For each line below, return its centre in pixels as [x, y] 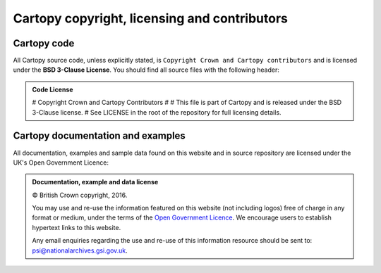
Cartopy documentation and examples [99, 136]
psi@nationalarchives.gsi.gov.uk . [80, 250]
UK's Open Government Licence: [61, 163]
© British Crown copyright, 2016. [80, 195]
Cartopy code [44, 43]
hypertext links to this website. [77, 227]
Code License [53, 89]
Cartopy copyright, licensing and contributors [151, 18]
